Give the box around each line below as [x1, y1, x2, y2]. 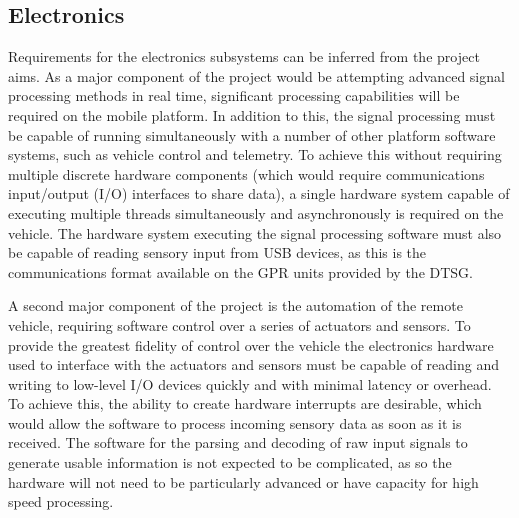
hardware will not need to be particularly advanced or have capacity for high [8, 471, 479, 492]
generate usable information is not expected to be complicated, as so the [8, 452, 452, 473]
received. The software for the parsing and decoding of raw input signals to [8, 432, 468, 453]
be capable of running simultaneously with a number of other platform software [8, 124, 496, 145]
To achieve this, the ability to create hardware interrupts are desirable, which [8, 393, 482, 414]
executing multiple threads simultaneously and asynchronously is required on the [8, 202, 504, 223]
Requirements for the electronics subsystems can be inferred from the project [8, 46, 480, 67]
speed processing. [8, 491, 114, 512]
